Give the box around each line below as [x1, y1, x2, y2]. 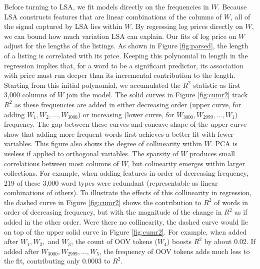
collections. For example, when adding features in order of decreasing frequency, [4, 168, 248, 178]
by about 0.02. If [204, 236, 255, 247]
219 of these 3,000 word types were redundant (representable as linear [4, 177, 218, 188]
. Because [217, 1, 247, 11]
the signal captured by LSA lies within [4, 21, 122, 31]
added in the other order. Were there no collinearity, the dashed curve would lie [4, 217, 248, 227]
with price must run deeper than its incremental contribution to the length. [4, 70, 235, 80]
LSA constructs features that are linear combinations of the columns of [4, 11, 222, 21]
